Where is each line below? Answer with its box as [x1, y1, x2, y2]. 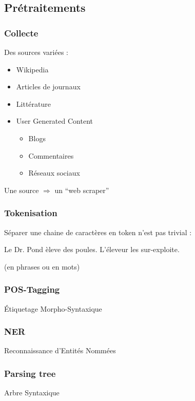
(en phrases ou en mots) [4, 261, 80, 272]
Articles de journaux [16, 81, 81, 92]
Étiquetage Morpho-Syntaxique [4, 303, 102, 314]
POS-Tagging [4, 283, 60, 296]
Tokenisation [4, 206, 57, 219]
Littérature [16, 98, 51, 109]
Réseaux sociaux [28, 167, 80, 178]
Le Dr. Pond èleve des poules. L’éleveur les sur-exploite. [4, 244, 180, 255]
